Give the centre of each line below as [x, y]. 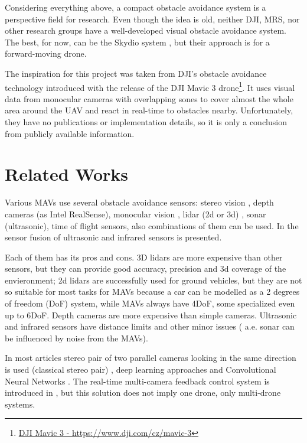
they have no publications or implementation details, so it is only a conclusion [146, 122]
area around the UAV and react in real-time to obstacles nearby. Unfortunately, [149, 110]
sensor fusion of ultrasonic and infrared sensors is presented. [113, 237]
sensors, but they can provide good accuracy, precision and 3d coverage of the [146, 268]
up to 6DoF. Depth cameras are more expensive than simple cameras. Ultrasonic [151, 315]
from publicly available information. [70, 133]
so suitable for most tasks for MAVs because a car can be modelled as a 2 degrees [152, 291]
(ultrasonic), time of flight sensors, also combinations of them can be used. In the [152, 225]
